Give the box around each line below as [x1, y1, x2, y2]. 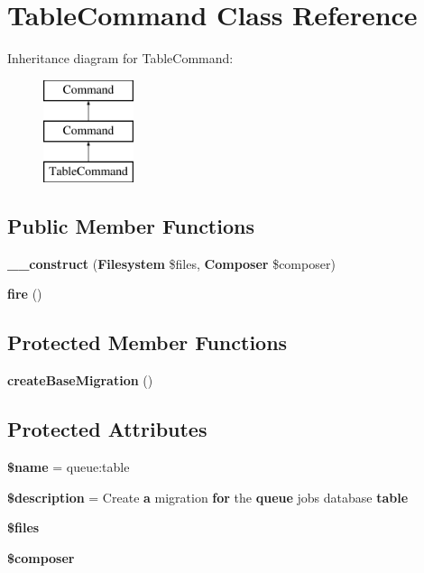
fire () [7, 284, 42, 303]
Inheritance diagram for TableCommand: [7, 49, 234, 68]
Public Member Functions [7, 212, 254, 240]
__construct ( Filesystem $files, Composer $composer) [7, 254, 336, 273]
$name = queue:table [7, 457, 130, 476]
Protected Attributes [7, 415, 207, 443]
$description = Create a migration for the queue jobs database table [7, 487, 409, 506]
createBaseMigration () [7, 371, 153, 390]
